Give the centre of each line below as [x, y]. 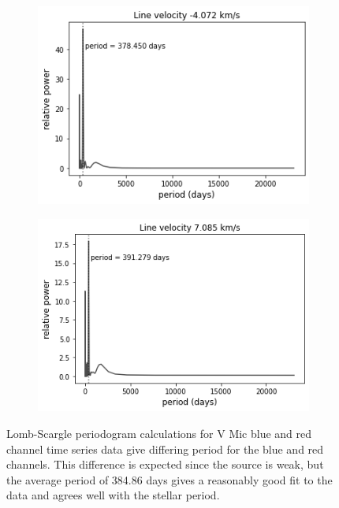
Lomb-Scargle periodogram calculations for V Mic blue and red [159, 433]
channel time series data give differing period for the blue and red [165, 449]
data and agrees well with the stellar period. [113, 495]
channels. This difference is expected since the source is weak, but [165, 464]
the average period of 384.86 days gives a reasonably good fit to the [169, 479]
